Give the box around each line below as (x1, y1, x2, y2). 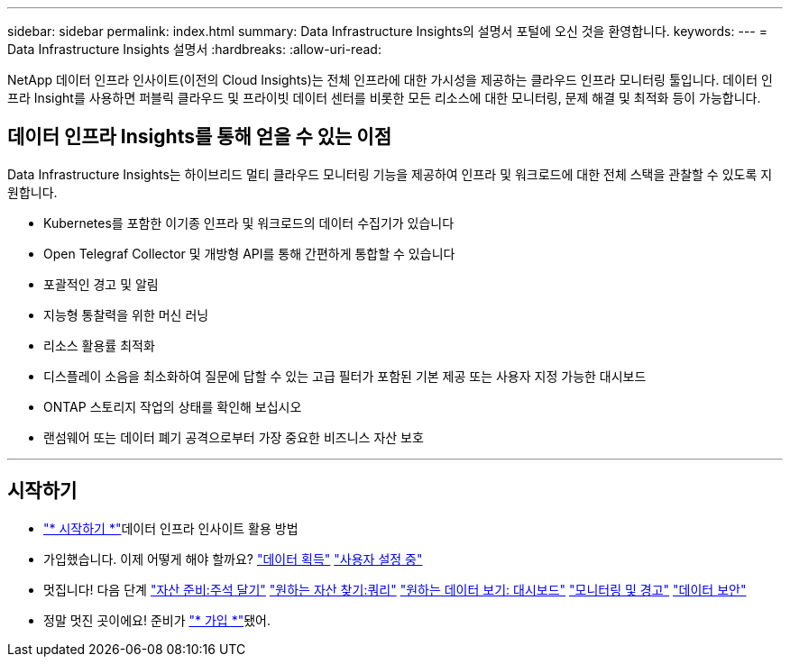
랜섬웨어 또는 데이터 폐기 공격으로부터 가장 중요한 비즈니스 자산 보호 (43, 429, 424, 445)
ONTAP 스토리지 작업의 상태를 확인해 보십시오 (43, 398, 302, 414)
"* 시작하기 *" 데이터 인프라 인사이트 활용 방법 (43, 520, 299, 536)
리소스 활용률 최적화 (43, 337, 155, 353)
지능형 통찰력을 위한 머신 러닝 (43, 306, 209, 323)
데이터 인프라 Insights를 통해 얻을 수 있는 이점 (7, 125, 391, 149)
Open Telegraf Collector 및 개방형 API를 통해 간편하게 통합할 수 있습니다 (43, 245, 455, 261)
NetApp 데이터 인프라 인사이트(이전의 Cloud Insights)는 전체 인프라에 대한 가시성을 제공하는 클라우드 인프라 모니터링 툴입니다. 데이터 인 (7, 72, 773, 87)
